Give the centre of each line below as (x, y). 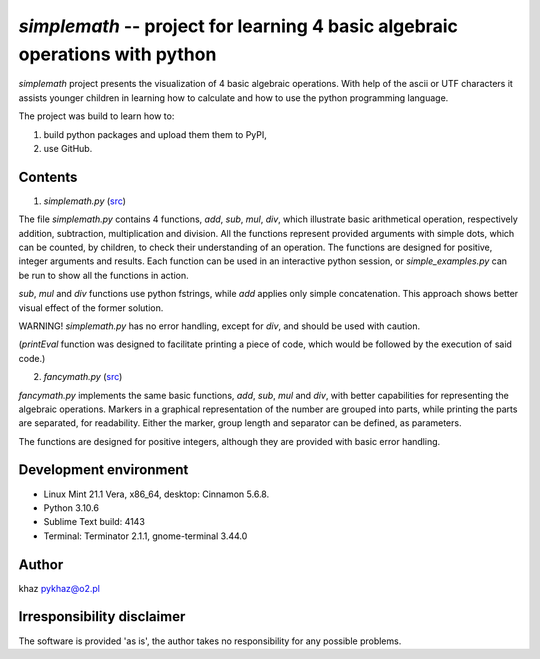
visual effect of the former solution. (91, 307)
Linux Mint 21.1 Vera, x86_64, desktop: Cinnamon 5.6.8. (156, 494)
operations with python (117, 54)
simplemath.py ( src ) (85, 201)
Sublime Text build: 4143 (94, 522)
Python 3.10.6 (71, 507)
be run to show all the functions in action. (103, 275)
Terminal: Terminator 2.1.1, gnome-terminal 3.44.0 (145, 536)
